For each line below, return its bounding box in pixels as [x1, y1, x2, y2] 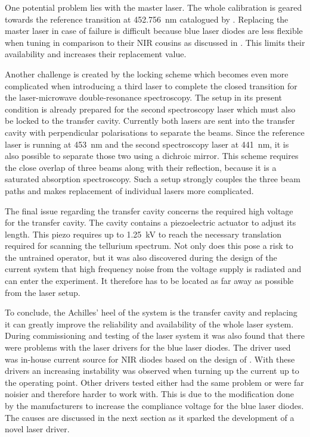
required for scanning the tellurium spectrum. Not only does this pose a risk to [5, 239, 293, 252]
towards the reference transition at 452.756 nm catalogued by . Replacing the [5, 13, 289, 25]
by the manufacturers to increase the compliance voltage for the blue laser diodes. [5, 399, 304, 411]
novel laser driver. [5, 423, 70, 435]
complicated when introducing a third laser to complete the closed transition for [5, 79, 297, 92]
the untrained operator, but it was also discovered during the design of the [5, 251, 277, 263]
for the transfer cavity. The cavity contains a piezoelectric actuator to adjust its [5, 216, 296, 229]
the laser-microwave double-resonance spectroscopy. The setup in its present [5, 91, 283, 104]
